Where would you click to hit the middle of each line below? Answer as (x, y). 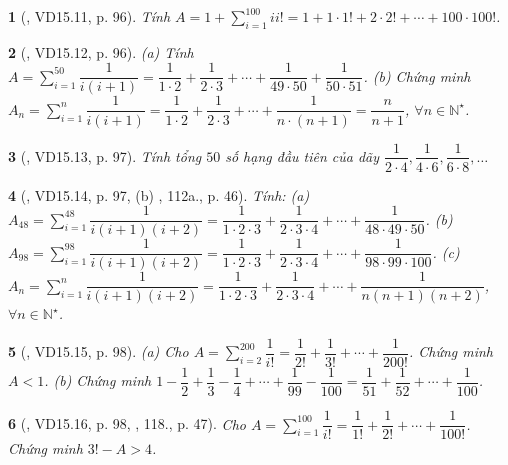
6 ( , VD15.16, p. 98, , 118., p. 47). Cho (127, 423)
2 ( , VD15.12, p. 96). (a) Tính (101, 51)
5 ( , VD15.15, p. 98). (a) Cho (98, 351)
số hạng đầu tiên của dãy (302, 155)
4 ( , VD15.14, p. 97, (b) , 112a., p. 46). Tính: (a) (159, 194)
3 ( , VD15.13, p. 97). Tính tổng (105, 155)
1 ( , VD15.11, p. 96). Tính (89, 16)
